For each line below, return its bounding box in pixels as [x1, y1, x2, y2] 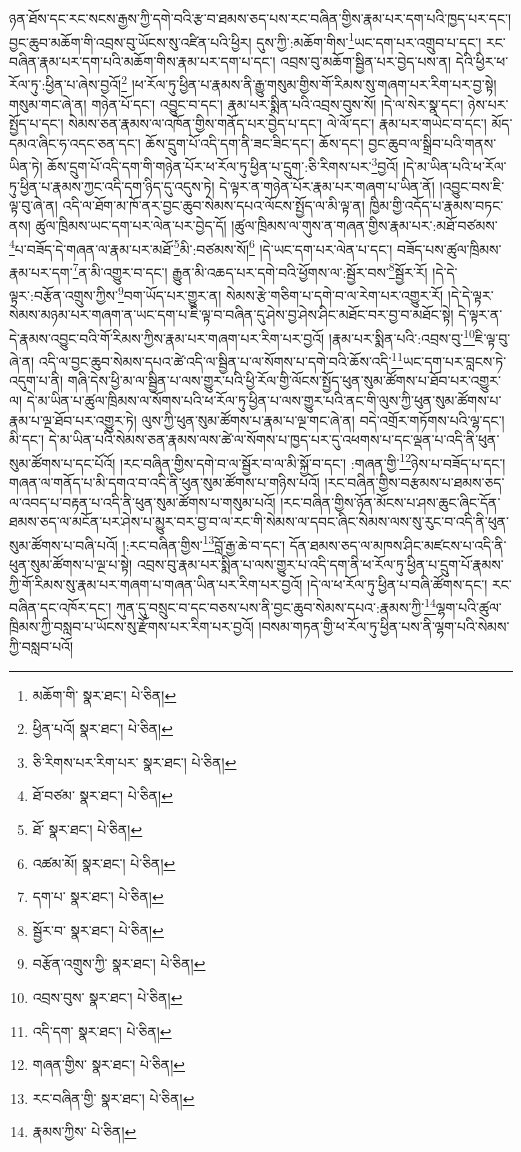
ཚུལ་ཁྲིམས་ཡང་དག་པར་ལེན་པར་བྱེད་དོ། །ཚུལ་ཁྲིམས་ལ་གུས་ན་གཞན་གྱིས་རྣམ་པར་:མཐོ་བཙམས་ [35, 214, 498, 235]
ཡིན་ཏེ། [9, 156, 43, 177]
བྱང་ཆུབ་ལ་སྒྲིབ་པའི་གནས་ [368, 132, 497, 153]
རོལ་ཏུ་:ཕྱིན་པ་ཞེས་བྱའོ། [9, 74, 122, 95]
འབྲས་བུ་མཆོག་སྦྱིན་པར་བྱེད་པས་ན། [280, 50, 452, 71]
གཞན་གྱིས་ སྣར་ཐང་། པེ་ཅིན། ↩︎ [32, 1054, 185, 1075]
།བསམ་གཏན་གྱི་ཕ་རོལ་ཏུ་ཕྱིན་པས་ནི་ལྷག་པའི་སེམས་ [258, 616, 510, 637]
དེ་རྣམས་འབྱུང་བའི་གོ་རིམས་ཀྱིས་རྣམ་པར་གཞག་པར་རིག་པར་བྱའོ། [9, 327, 325, 348]
